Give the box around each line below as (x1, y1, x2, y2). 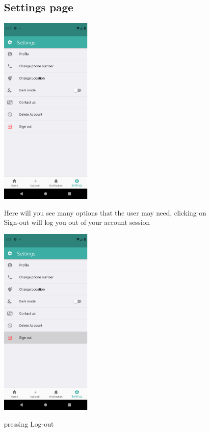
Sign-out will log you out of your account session (4, 217, 150, 227)
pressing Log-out (4, 418, 54, 429)
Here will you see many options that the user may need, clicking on (4, 207, 207, 217)
